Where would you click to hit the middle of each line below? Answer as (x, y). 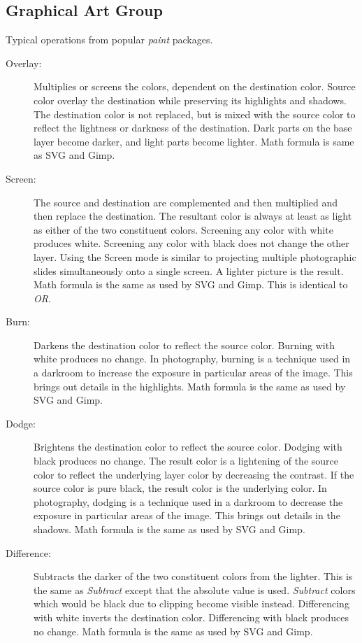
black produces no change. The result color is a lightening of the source (186, 461)
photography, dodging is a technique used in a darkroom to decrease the (188, 501)
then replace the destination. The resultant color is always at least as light (193, 216)
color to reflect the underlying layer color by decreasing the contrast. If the (194, 474)
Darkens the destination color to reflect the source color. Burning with (184, 345)
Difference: (28, 552)
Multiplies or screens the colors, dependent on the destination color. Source (195, 86)
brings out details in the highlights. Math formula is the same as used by (190, 386)
